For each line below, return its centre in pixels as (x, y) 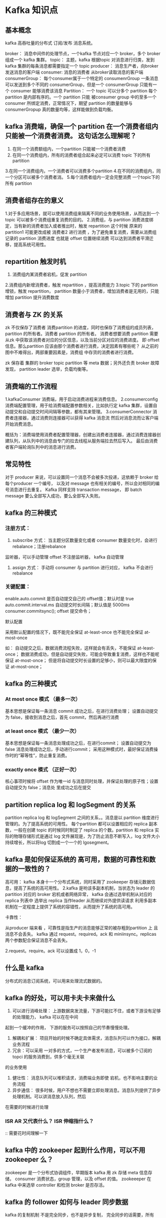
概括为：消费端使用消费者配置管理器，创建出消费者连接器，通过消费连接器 (81, 435)
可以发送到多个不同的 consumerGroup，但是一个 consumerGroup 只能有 (79, 84)
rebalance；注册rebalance (39, 546)
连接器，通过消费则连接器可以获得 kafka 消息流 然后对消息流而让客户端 (86, 418)
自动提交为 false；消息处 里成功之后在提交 (48, 788)
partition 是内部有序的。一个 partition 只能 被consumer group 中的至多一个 (81, 97)
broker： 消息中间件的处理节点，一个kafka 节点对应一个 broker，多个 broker (83, 53)
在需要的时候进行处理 (27, 1107)
